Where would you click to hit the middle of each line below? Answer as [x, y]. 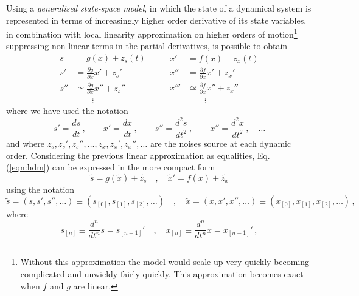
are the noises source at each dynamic [221, 143]
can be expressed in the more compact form [134, 167]
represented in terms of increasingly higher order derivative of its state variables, [156, 20]
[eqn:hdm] [28, 167]
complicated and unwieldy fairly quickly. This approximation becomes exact [162, 274]
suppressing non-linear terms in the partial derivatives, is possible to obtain [147, 46]
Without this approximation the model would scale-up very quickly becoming [165, 262]
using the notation [40, 189]
